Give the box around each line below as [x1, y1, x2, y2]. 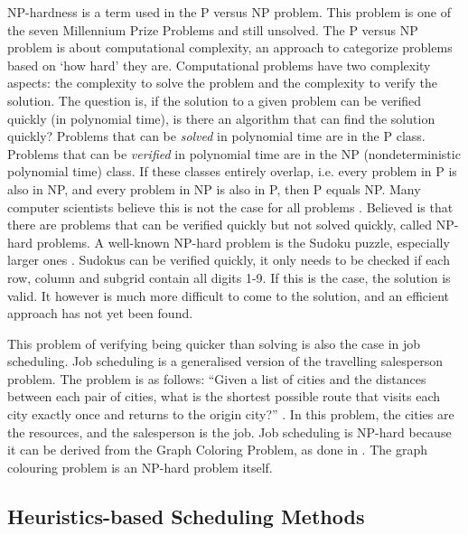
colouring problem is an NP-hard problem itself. [7, 457, 273, 476]
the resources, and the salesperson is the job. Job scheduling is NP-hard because [7, 422, 452, 441]
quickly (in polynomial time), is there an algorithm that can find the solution [7, 108, 435, 127]
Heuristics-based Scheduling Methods [7, 502, 365, 530]
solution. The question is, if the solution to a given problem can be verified [7, 90, 422, 109]
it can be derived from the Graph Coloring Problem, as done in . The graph [7, 440, 427, 459]
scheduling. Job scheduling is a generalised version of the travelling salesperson [7, 352, 444, 371]
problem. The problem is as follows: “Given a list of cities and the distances [7, 369, 426, 388]
